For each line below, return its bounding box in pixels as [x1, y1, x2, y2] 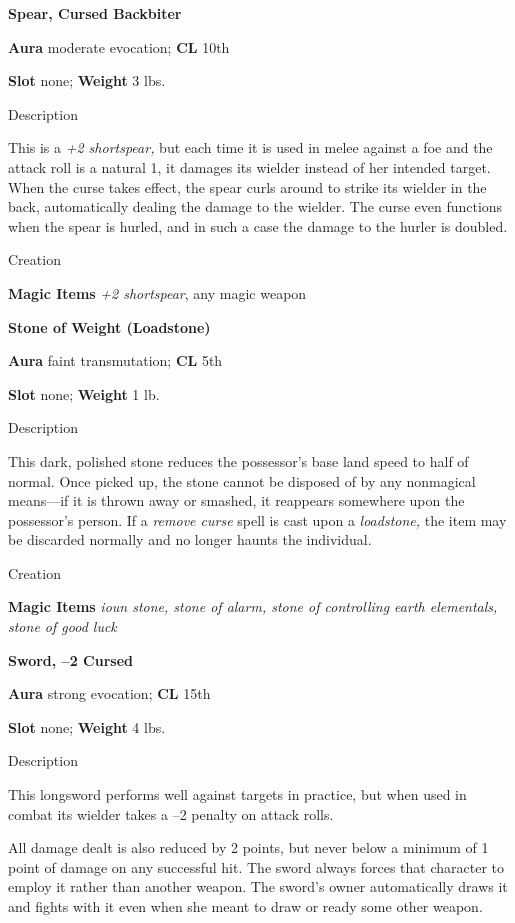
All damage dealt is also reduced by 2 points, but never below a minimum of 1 [8, 837, 489, 858]
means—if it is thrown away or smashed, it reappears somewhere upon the [8, 490, 465, 511]
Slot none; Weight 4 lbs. [8, 716, 166, 737]
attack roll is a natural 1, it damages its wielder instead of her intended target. [8, 156, 491, 177]
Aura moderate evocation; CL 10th [8, 36, 230, 57]
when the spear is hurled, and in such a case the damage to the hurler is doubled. [8, 215, 508, 236]
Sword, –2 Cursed [8, 649, 133, 670]
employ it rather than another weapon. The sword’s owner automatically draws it [8, 876, 508, 897]
